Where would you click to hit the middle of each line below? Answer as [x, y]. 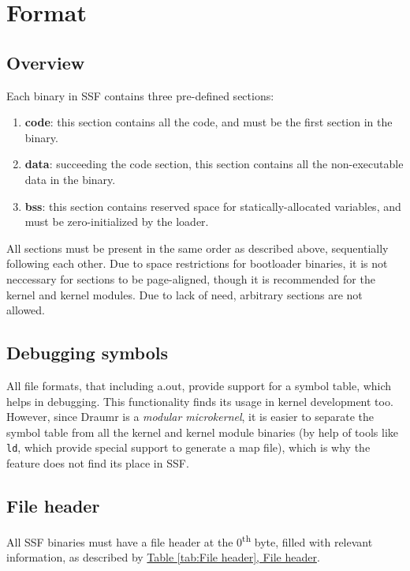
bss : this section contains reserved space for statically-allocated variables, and [213, 206]
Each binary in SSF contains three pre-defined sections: [140, 95]
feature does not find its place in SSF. [98, 462]
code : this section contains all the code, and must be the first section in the [209, 122]
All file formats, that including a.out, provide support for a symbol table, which [199, 385]
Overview [46, 62]
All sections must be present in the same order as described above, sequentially [198, 248]
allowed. [26, 310]
